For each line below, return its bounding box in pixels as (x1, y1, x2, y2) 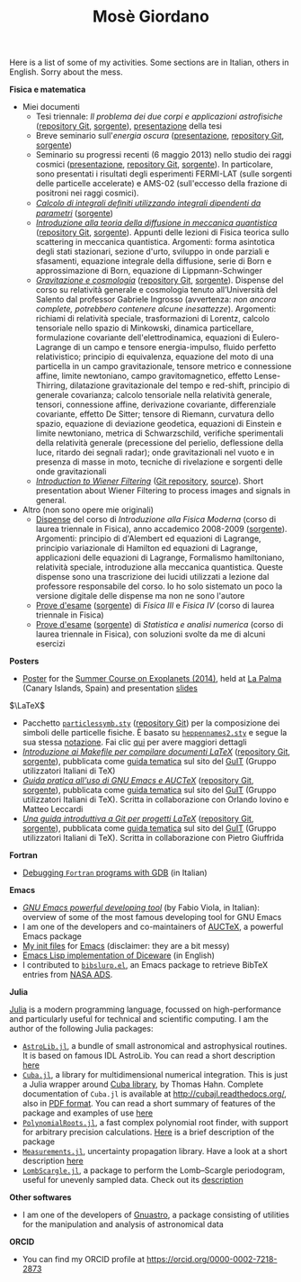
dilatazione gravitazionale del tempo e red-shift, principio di (69, 380, 290, 391)
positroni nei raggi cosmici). (35, 187, 139, 199)
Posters (9, 655, 40, 667)
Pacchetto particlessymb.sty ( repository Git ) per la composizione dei (22, 718, 280, 728)
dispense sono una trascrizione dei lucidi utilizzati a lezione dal (35, 572, 270, 582)
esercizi (35, 638, 66, 649)
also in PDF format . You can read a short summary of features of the (22, 1098, 276, 1109)
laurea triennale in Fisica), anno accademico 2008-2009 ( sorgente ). (35, 524, 288, 535)
